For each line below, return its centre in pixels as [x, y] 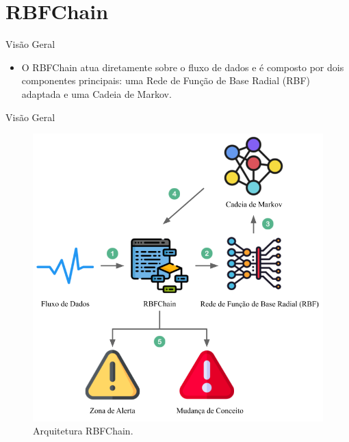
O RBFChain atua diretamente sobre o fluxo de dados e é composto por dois [183, 67]
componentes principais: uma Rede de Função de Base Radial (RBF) [166, 80]
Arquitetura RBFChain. [83, 431]
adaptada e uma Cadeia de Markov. [96, 93]
